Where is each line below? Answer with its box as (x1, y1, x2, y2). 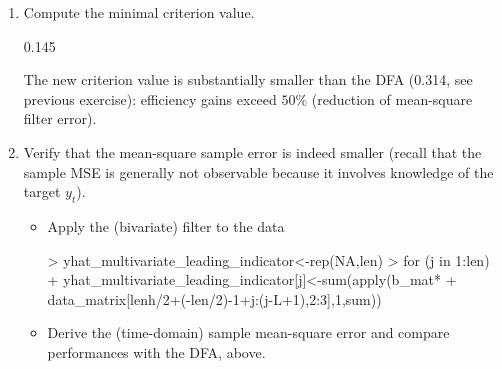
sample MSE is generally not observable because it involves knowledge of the (23, 161, 494, 182)
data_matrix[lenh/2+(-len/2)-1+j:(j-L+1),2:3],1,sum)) (47, 288, 382, 309)
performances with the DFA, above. (47, 341, 266, 362)
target (23, 181, 61, 202)
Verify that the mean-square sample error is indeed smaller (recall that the (23, 141, 482, 162)
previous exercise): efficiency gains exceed (23, 88, 277, 109)
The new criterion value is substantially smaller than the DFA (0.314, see (23, 69, 473, 90)
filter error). (23, 108, 97, 129)
